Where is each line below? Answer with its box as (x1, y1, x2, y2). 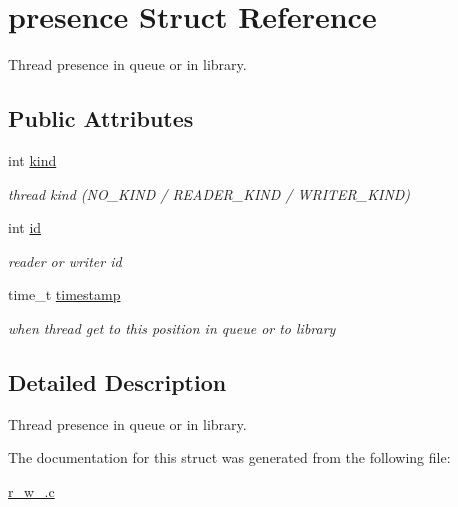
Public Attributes (8, 103, 194, 134)
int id (8, 217, 42, 238)
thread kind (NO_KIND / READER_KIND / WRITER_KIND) (8, 183, 411, 204)
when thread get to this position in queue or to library (8, 317, 336, 338)
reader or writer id (8, 250, 122, 271)
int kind (8, 149, 57, 170)
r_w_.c (8, 480, 55, 501)
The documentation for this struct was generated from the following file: (8, 447, 451, 468)
